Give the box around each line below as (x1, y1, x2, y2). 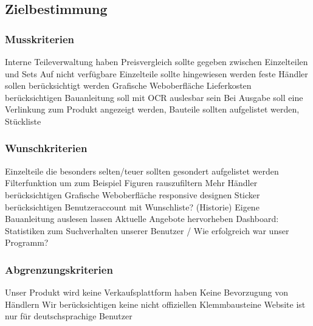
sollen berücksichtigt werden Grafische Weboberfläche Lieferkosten (5, 79, 252, 92)
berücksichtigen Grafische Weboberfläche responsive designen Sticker (5, 188, 260, 201)
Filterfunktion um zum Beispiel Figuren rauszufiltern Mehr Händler (5, 176, 258, 189)
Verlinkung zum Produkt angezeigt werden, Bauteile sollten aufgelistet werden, (5, 103, 300, 116)
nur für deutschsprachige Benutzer (5, 310, 132, 322)
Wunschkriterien (5, 140, 88, 156)
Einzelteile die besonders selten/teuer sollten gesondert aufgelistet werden (5, 164, 279, 177)
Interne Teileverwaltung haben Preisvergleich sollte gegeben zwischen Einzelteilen (5, 55, 308, 68)
